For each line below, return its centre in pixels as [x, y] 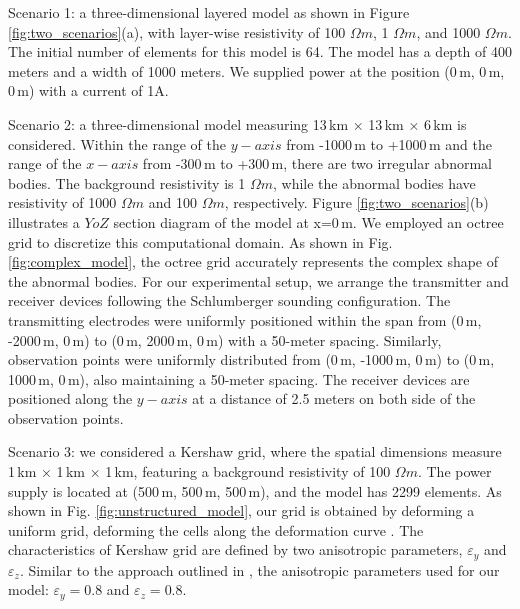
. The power [454, 471]
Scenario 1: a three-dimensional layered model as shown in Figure [209, 12]
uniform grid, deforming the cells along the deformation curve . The [216, 529]
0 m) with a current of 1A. [88, 90]
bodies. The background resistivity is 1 [127, 182]
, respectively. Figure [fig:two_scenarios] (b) [356, 202]
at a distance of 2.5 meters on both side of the [334, 398]
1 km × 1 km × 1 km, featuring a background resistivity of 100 [199, 471]
